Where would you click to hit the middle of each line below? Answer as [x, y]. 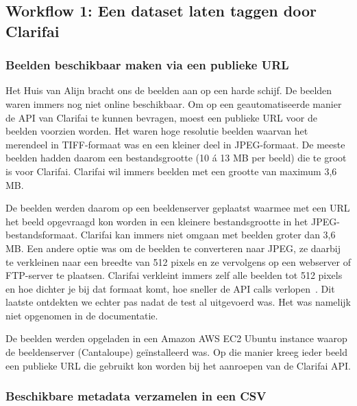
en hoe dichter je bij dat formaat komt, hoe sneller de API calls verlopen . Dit [170, 288]
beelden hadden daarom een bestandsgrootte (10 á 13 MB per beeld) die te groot [176, 158]
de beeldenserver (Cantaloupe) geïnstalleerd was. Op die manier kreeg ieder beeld [176, 352]
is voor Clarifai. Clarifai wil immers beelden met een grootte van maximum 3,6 [171, 171]
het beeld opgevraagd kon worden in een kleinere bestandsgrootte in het [157, 221]
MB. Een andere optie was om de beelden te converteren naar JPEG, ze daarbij [173, 248]
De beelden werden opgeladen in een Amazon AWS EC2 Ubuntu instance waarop [176, 338]
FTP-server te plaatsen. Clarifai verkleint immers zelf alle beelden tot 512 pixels [174, 275]
